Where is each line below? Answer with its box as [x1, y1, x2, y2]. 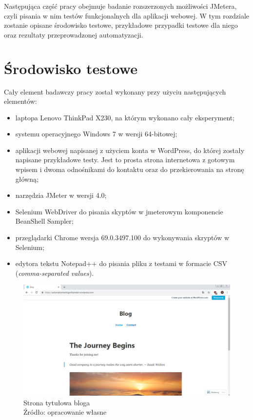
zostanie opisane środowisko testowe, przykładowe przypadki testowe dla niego [4, 20, 238, 30]
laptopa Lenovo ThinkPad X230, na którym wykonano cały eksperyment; [15, 112, 235, 122]
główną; [15, 173, 39, 184]
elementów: [4, 96, 37, 106]
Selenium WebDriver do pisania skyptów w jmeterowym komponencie [15, 206, 223, 216]
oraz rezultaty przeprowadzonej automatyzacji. [4, 29, 143, 39]
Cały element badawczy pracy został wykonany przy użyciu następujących [4, 86, 226, 96]
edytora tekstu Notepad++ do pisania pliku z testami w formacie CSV [15, 258, 228, 268]
